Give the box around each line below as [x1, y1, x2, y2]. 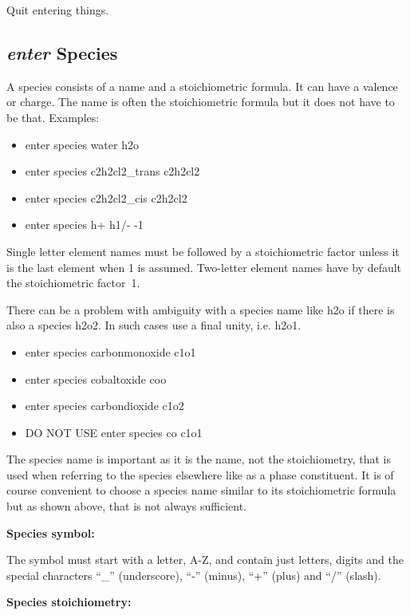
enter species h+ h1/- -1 [25, 216, 144, 233]
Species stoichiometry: [6, 593, 132, 610]
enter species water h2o [25, 136, 139, 152]
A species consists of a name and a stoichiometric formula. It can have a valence [6, 77, 398, 94]
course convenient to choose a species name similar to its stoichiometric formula [6, 482, 396, 499]
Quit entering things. [6, 2, 109, 18]
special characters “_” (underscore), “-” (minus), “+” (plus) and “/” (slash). [6, 566, 381, 583]
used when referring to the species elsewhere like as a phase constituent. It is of [6, 466, 394, 483]
